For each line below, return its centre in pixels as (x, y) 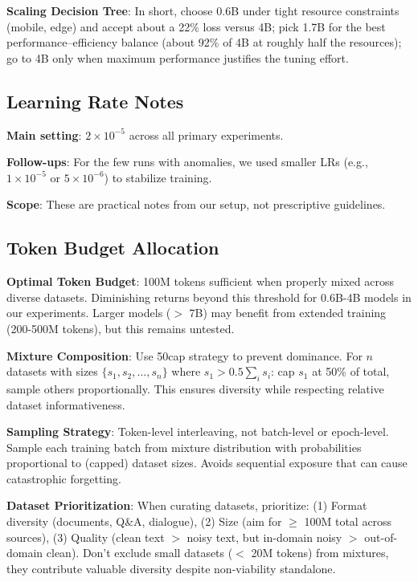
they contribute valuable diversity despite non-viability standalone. (171, 568)
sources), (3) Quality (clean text (86, 537)
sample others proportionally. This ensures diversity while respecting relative (195, 388)
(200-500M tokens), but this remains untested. (121, 328)
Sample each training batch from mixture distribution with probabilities (184, 447)
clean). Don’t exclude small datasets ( (139, 553)
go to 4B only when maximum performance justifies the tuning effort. (178, 57)
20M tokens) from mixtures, (320, 553)
